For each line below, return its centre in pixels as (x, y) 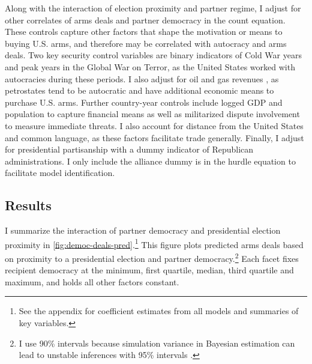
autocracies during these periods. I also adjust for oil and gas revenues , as (142, 78)
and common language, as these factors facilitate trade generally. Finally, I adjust (154, 137)
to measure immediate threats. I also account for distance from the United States (154, 125)
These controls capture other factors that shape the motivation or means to (144, 32)
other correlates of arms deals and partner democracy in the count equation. (145, 20)
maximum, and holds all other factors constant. (92, 281)
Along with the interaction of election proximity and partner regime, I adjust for (153, 8)
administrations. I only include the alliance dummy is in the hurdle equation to (150, 161)
